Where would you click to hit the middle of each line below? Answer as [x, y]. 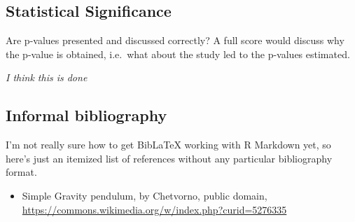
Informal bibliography [86, 115]
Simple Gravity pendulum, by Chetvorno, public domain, [145, 195]
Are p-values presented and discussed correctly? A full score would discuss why [175, 40]
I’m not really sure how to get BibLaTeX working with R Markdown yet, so [168, 145]
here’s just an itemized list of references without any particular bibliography [169, 158]
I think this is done [47, 77]
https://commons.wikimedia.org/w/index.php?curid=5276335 [154, 209]
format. [21, 172]
